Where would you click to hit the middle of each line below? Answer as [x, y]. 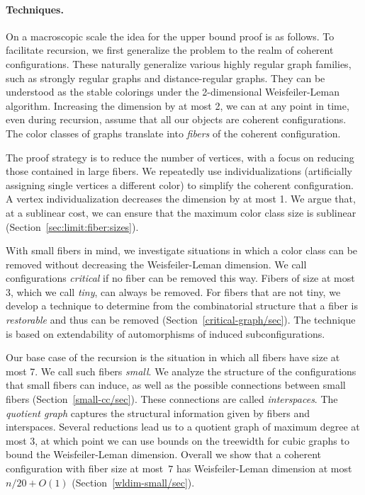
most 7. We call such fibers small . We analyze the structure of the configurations [181, 371]
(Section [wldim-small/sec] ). [133, 482]
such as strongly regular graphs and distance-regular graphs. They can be [165, 78]
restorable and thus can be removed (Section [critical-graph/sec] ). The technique [181, 320]
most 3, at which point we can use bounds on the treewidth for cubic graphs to [178, 440]
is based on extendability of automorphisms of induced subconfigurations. [165, 333]
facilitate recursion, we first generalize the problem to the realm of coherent [170, 50]
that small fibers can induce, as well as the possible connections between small [176, 385]
